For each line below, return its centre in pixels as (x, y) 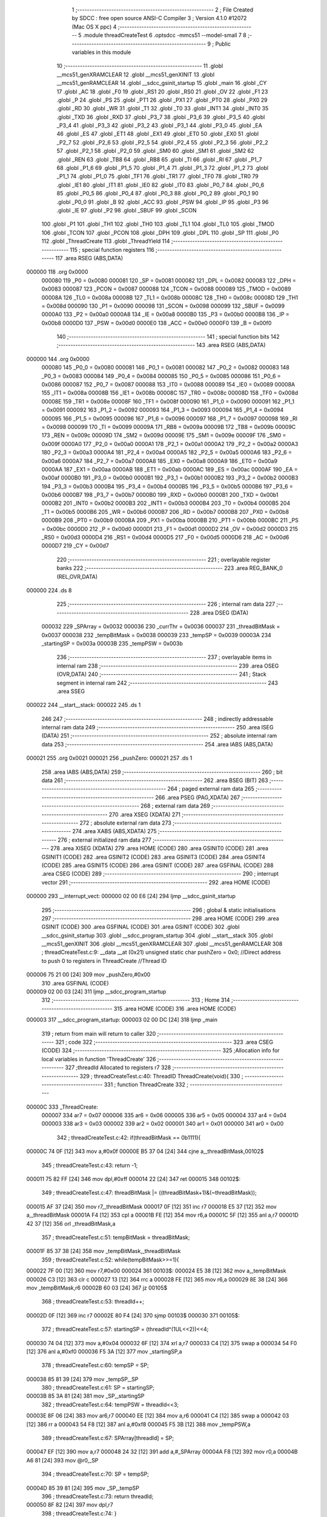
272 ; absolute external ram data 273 (126, 823)
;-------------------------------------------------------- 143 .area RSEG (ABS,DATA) (161, 345)
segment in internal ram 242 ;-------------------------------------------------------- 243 (167, 683)
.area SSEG (71, 691)
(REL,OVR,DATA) (77, 576)
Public (223, 44)
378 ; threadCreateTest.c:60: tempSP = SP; (95, 1365)
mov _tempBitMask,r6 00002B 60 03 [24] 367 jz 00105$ (97, 1288)
